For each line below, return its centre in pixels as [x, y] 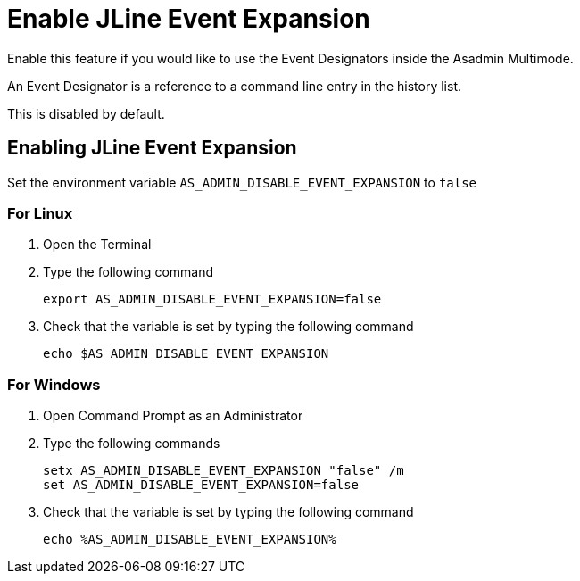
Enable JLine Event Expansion [189, 19]
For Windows [54, 384]
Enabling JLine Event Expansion [152, 148]
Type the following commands [132, 444]
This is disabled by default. [86, 113]
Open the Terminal [97, 245]
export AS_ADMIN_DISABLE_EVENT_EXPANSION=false [212, 299]
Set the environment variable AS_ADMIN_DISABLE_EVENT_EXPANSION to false [242, 182]
